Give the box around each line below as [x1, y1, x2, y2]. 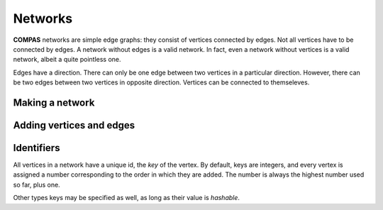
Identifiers [13, 142, 60, 154]
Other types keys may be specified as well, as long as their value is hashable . [13, 194, 240, 202]
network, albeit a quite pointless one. [13, 55, 121, 64]
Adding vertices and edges [13, 119, 135, 131]
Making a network [13, 96, 95, 109]
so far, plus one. [13, 180, 60, 189]
